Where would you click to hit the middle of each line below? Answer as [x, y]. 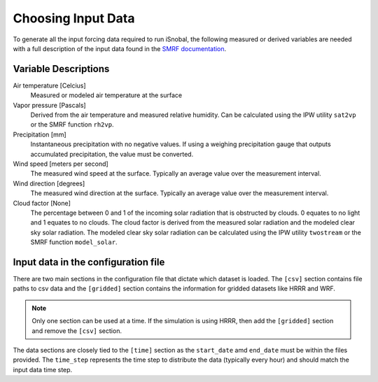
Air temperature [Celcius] [50, 85]
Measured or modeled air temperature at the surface [106, 95]
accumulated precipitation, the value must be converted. [112, 154]
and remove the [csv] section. [77, 331]
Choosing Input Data [74, 18]
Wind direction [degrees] [49, 183]
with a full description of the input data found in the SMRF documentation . [120, 48]
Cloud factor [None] [42, 203]
